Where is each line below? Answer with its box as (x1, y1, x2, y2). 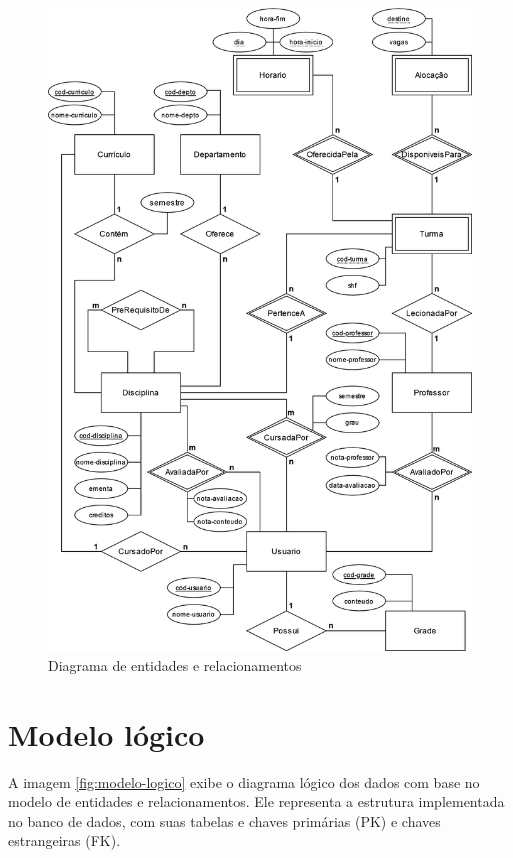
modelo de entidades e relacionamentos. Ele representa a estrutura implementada (8, 791, 505, 812)
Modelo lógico (8, 713, 205, 754)
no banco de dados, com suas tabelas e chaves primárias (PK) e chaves (8, 810, 441, 831)
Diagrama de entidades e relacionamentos (48, 654, 302, 675)
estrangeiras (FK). (8, 830, 121, 851)
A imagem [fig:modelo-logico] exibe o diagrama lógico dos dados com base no (8, 771, 480, 792)
